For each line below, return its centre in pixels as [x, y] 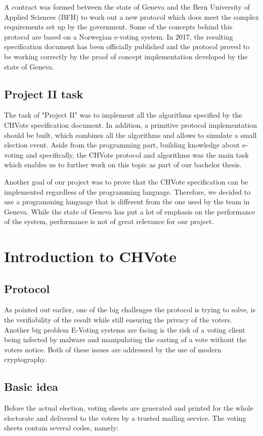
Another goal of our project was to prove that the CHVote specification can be [126, 181]
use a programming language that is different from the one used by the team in [127, 202]
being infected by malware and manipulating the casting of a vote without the [125, 339]
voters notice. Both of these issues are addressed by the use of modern [113, 349]
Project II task [44, 94]
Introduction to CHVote [91, 256]
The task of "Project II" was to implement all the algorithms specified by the [123, 115]
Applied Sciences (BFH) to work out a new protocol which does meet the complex [131, 16]
